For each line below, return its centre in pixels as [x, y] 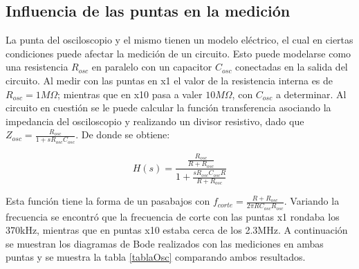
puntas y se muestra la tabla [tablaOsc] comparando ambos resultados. [156, 257]
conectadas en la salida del [292, 67]
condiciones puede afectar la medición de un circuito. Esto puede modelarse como [178, 53]
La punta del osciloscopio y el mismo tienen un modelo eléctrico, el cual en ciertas [179, 40]
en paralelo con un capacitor [152, 67]
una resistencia [37, 67]
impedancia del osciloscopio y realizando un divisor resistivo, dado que [155, 121]
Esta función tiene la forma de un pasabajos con [108, 201]
